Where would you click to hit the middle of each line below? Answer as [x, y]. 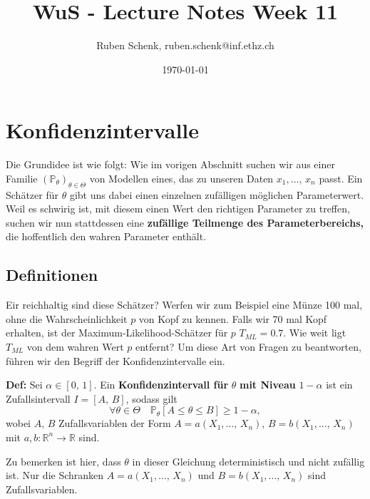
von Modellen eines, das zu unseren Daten [181, 178]
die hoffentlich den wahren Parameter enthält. [106, 236]
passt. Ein [341, 178]
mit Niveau [267, 385]
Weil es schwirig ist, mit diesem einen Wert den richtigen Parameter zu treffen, [178, 209]
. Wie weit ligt [315, 333]
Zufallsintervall [38, 398]
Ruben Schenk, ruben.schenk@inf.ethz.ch [185, 45]
